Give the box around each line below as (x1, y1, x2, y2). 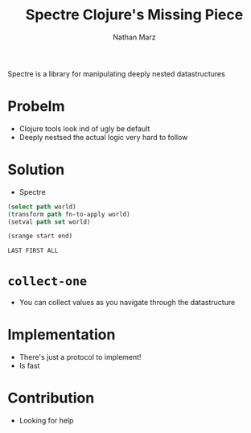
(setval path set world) (7, 217, 91, 226)
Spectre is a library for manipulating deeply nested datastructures (7, 68, 226, 78)
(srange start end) (7, 232, 73, 241)
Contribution (7, 389, 95, 407)
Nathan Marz (113, 32, 156, 42)
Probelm (7, 97, 65, 116)
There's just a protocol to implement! (19, 353, 142, 362)
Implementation (7, 326, 116, 344)
